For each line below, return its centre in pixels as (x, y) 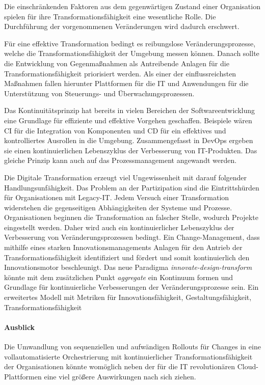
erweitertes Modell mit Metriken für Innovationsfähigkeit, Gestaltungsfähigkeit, (128, 297)
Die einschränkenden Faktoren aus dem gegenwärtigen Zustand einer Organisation (132, 6)
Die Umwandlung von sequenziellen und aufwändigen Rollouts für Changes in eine (132, 347)
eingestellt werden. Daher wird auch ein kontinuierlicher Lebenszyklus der (119, 227)
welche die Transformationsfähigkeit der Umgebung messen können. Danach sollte (132, 53)
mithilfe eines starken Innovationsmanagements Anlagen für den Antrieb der (123, 247)
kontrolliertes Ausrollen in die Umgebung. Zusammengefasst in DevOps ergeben (129, 140)
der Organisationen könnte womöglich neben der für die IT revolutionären (120, 366)
